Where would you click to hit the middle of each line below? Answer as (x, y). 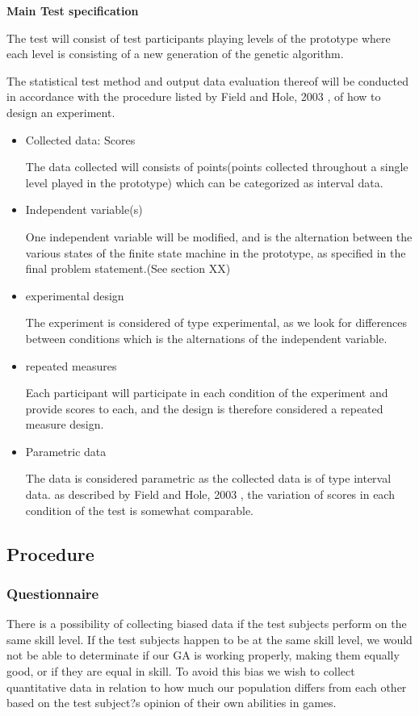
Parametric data (66, 451)
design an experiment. (61, 112)
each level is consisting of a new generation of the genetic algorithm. (175, 54)
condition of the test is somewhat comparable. (139, 510)
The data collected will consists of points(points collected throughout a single (217, 167)
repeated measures (71, 365)
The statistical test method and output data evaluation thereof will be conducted (208, 80)
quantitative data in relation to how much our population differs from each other (207, 687)
